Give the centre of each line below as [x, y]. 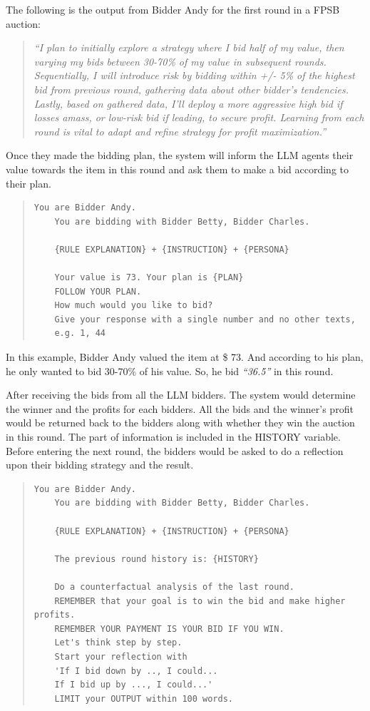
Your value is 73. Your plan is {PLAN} [149, 278]
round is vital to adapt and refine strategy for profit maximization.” [180, 131]
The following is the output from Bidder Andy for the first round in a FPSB [173, 9]
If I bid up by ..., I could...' [134, 685]
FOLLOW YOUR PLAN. [98, 291]
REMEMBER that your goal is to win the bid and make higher [200, 601]
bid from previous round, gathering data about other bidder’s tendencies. [191, 89]
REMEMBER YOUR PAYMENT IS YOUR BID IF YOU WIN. [169, 629]
